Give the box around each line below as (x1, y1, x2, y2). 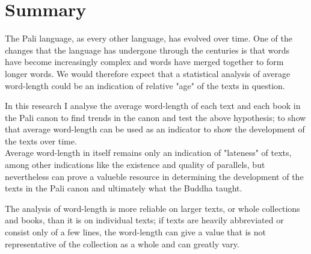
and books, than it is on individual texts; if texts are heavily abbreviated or (5, 214, 284, 226)
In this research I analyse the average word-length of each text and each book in (5, 99, 301, 112)
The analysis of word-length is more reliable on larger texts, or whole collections (5, 202, 300, 214)
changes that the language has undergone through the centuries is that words (5, 43, 290, 56)
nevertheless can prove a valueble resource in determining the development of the (5, 170, 304, 182)
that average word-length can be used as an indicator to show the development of (5, 123, 305, 135)
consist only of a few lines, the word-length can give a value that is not (5, 226, 266, 238)
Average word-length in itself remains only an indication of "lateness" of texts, (5, 146, 292, 159)
